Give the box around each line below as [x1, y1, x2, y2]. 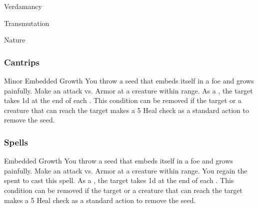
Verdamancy [4, 1, 42, 11]
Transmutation [4, 17, 49, 28]
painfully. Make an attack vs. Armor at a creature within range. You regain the [4, 165, 247, 175]
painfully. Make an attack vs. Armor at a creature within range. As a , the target [4, 85, 253, 95]
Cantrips [4, 55, 39, 68]
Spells [4, 135, 28, 148]
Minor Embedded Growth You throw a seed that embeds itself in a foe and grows [4, 75, 254, 85]
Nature [4, 34, 25, 45]
